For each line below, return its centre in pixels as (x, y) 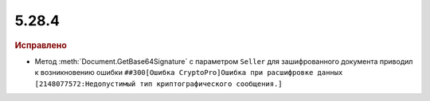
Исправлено (41, 45)
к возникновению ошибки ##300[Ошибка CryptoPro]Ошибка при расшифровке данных (189, 73)
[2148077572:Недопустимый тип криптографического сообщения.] (158, 84)
